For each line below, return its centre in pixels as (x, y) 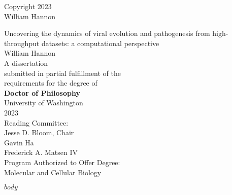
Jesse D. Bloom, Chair (39, 132)
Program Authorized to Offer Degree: (62, 162)
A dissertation (26, 63)
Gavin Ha (19, 142)
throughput (22, 43)
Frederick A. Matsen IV (41, 152)
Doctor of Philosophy (42, 92)
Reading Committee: (36, 122)
